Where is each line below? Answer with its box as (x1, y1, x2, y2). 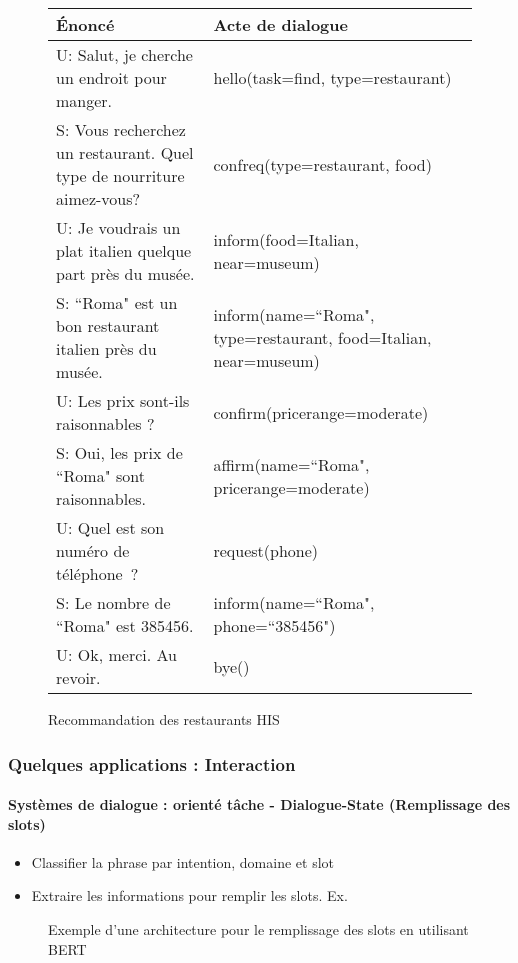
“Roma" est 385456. (56, 614, 194, 637)
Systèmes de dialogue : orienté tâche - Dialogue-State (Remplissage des (8, 794, 511, 815)
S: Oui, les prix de (56, 441, 183, 464)
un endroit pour (56, 66, 167, 89)
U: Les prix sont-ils (56, 389, 190, 412)
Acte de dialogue (213, 13, 348, 36)
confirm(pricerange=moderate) (213, 400, 429, 424)
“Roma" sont (56, 464, 145, 487)
